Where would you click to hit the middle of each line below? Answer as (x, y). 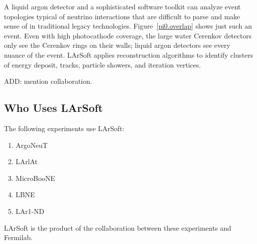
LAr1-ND (30, 211)
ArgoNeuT (32, 145)
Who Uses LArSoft (54, 108)
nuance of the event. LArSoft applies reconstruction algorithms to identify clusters (129, 54)
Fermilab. (18, 237)
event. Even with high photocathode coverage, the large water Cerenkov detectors (128, 35)
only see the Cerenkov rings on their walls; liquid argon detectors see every (117, 45)
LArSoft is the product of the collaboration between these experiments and (118, 227)
